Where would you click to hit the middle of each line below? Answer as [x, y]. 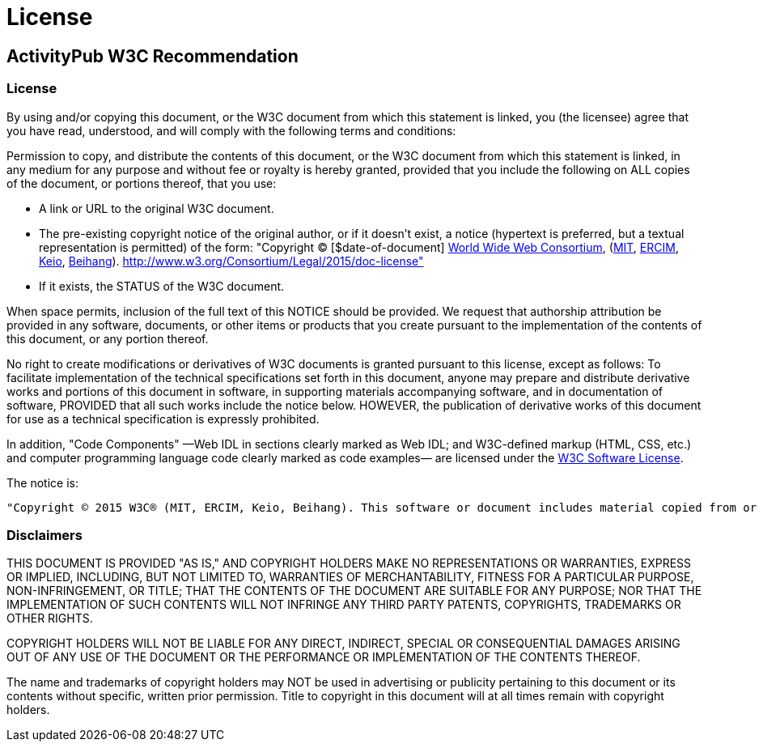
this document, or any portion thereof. [108, 338]
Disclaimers [45, 535]
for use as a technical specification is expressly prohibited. [163, 419]
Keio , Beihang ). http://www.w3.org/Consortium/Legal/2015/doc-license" [231, 261]
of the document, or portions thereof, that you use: [142, 183]
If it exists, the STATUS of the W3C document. [162, 286]
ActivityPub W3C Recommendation [153, 56]
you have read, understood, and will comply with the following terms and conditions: [231, 130]
